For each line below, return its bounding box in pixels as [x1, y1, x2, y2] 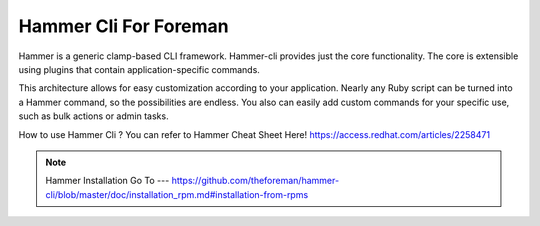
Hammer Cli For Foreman [18, 15, 229, 37]
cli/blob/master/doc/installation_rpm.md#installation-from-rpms [45, 188, 309, 200]
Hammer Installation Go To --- [45, 175, 170, 187]
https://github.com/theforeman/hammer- [171, 175, 340, 187]
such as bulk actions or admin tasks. [18, 110, 169, 122]
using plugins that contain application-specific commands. [18, 63, 260, 75]
